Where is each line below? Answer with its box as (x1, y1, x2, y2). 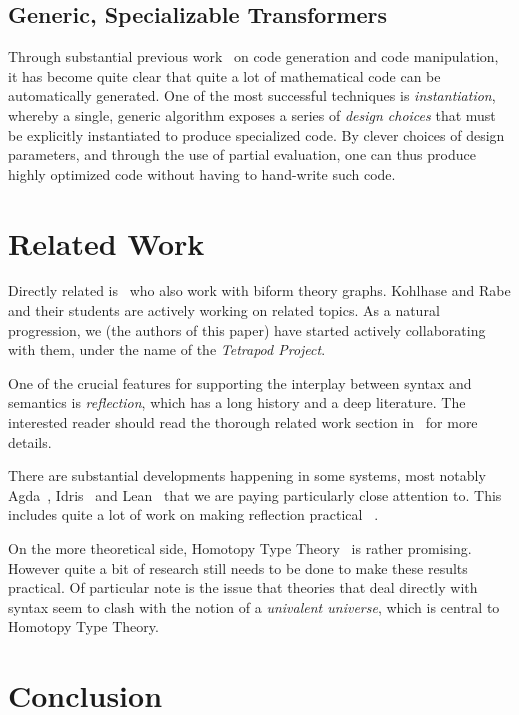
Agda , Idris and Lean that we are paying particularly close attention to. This (8, 484, 502, 505)
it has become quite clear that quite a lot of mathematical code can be (8, 65, 441, 86)
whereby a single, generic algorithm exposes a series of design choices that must (8, 104, 496, 125)
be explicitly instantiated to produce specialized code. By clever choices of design (8, 124, 505, 145)
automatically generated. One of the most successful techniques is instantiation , (8, 85, 496, 106)
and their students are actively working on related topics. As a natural (8, 300, 440, 321)
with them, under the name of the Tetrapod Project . (8, 339, 326, 360)
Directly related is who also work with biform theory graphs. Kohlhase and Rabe (8, 280, 511, 301)
